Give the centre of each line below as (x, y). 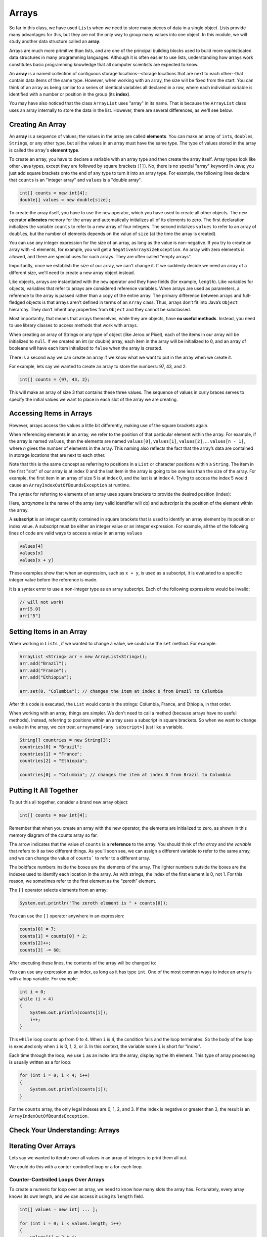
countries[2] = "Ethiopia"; (53, 761)
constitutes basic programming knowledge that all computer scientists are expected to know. (104, 64)
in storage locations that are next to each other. (57, 455)
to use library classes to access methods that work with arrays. (74, 325)
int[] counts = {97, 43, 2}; (55, 380)
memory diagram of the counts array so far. (54, 835)
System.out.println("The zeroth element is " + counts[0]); (94, 903)
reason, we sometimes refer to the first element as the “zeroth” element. (83, 881)
